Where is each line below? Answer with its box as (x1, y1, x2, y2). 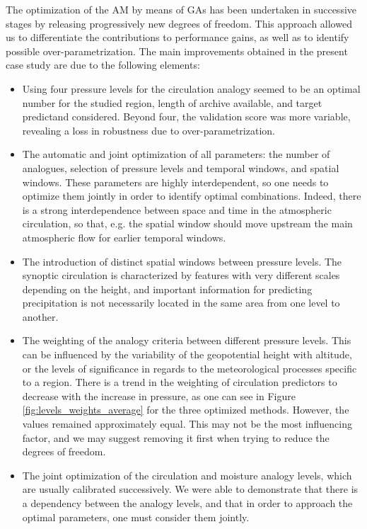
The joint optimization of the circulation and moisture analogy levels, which (22, 467, 352, 482)
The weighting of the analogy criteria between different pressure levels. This (22, 333, 351, 348)
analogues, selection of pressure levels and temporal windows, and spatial (22, 160, 339, 175)
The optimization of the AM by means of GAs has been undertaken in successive (6, 2, 357, 16)
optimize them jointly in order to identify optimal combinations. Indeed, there (22, 188, 361, 203)
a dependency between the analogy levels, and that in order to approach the (22, 496, 353, 510)
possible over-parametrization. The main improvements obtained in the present (6, 43, 348, 58)
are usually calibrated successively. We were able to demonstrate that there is (22, 482, 359, 496)
